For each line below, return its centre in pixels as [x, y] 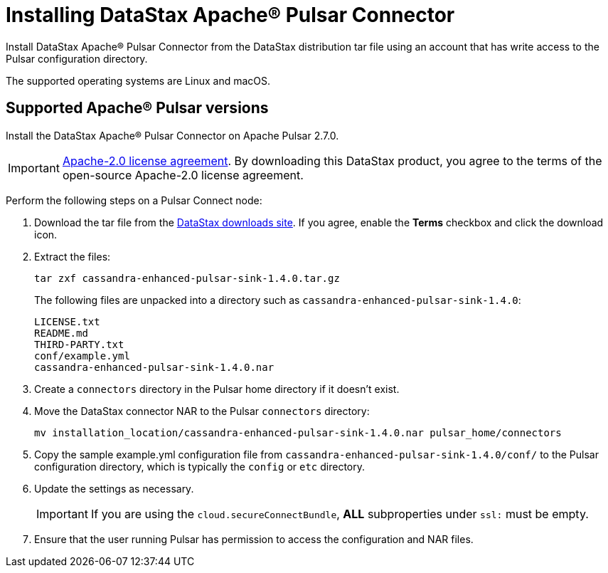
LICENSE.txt [67, 321]
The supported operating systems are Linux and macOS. [138, 80]
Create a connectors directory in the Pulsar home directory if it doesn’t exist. [217, 389]
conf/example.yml [82, 356]
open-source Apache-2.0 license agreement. [183, 175]
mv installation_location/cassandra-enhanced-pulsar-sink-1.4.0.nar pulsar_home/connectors [298, 432]
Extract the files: [73, 256]
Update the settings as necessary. [114, 488]
